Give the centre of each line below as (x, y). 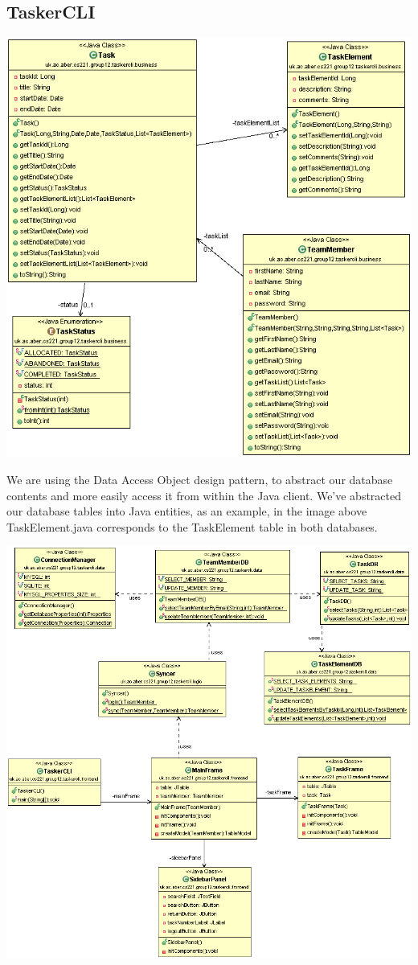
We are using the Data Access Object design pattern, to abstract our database (200, 480)
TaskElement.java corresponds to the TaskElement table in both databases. (192, 526)
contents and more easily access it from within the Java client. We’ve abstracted (204, 495)
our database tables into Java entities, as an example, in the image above (187, 511)
